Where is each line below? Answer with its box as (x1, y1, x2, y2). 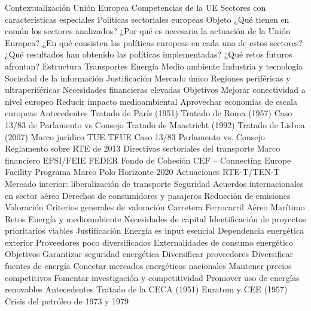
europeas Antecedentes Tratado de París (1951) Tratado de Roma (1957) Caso (5, 107, 292, 119)
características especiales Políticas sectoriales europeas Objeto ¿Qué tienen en (5, 13, 289, 25)
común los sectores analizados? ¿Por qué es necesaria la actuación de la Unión (5, 25, 291, 37)
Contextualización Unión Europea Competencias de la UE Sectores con (5, 1, 266, 13)
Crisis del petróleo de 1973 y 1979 (5, 294, 129, 307)
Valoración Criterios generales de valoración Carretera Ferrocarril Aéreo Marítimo (5, 201, 305, 213)
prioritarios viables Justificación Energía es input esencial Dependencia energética (5, 224, 304, 237)
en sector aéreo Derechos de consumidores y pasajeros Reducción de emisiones (5, 189, 291, 201)
